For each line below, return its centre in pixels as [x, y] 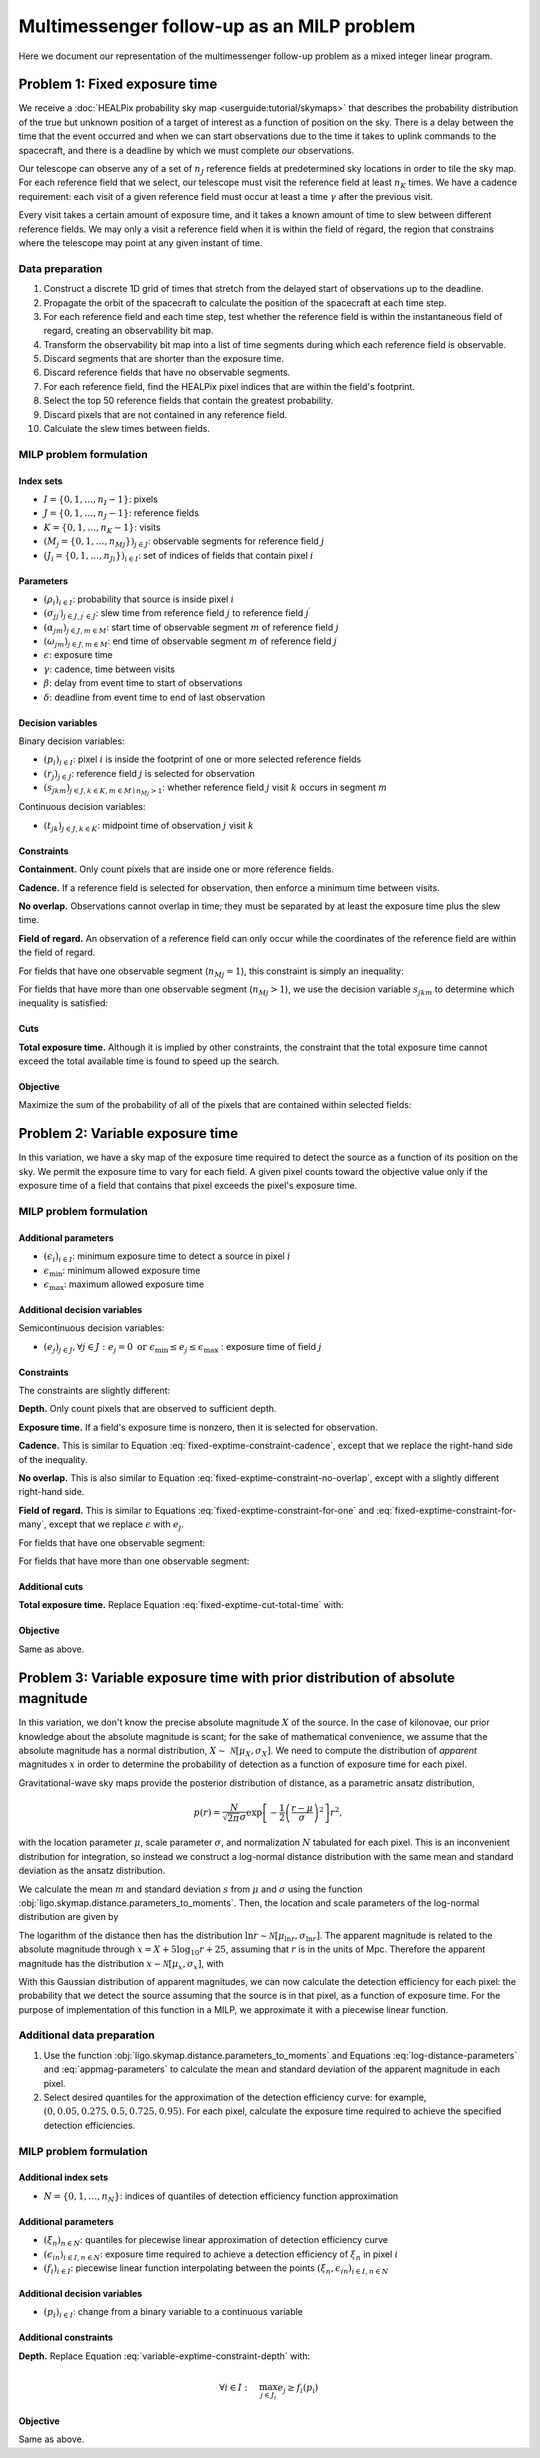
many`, [32, 1524]
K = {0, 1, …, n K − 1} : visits [102, 528]
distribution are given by [68, 1917]
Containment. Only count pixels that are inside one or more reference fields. [176, 869]
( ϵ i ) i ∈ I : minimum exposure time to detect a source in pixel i [167, 1257]
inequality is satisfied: [63, 1003]
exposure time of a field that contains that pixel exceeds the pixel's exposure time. [188, 1186]
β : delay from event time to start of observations [143, 683]
